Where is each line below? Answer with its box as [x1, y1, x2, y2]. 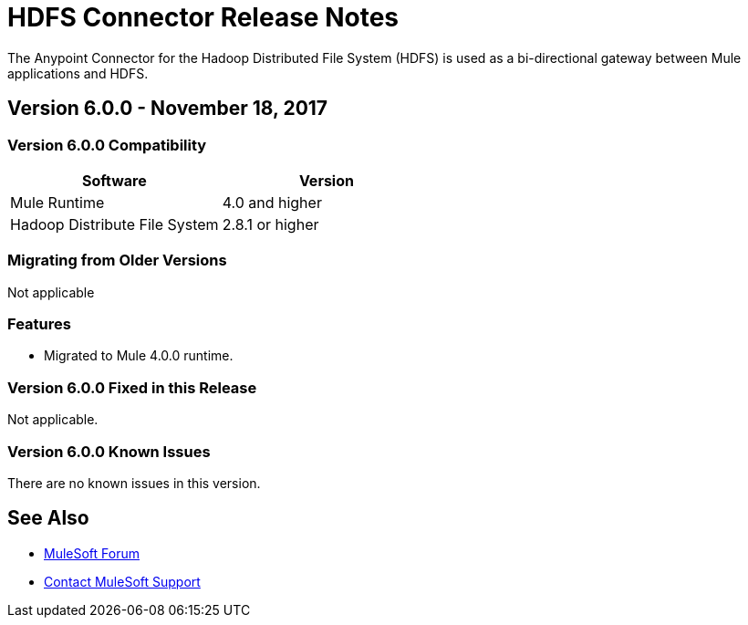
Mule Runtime [10, 193, 105, 212]
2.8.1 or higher [222, 214, 319, 234]
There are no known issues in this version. [7, 474, 261, 491]
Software [81, 171, 147, 190]
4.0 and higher [222, 193, 322, 212]
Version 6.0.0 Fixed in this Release [7, 378, 257, 397]
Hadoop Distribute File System [10, 214, 219, 234]
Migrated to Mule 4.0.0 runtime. [44, 348, 234, 364]
